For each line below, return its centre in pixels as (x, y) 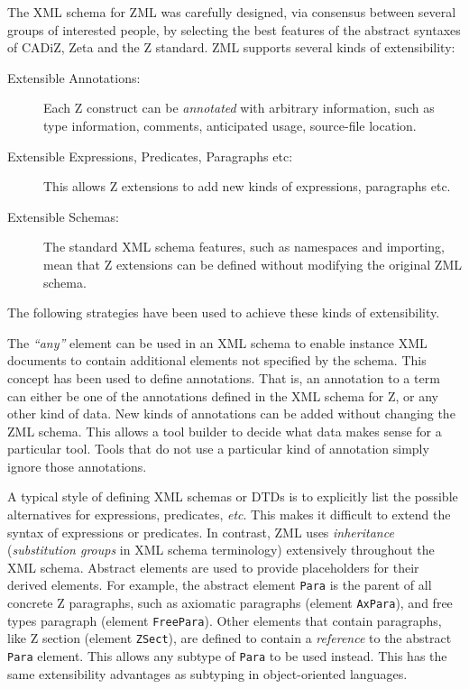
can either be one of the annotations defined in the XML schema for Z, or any (223, 395)
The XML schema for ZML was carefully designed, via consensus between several (232, 12)
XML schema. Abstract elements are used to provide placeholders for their (213, 567)
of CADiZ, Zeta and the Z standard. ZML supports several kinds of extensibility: (231, 47)
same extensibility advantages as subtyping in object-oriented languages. (207, 673)
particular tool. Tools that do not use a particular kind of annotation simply (218, 449)
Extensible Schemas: (64, 216)
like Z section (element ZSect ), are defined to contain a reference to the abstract (230, 638)
